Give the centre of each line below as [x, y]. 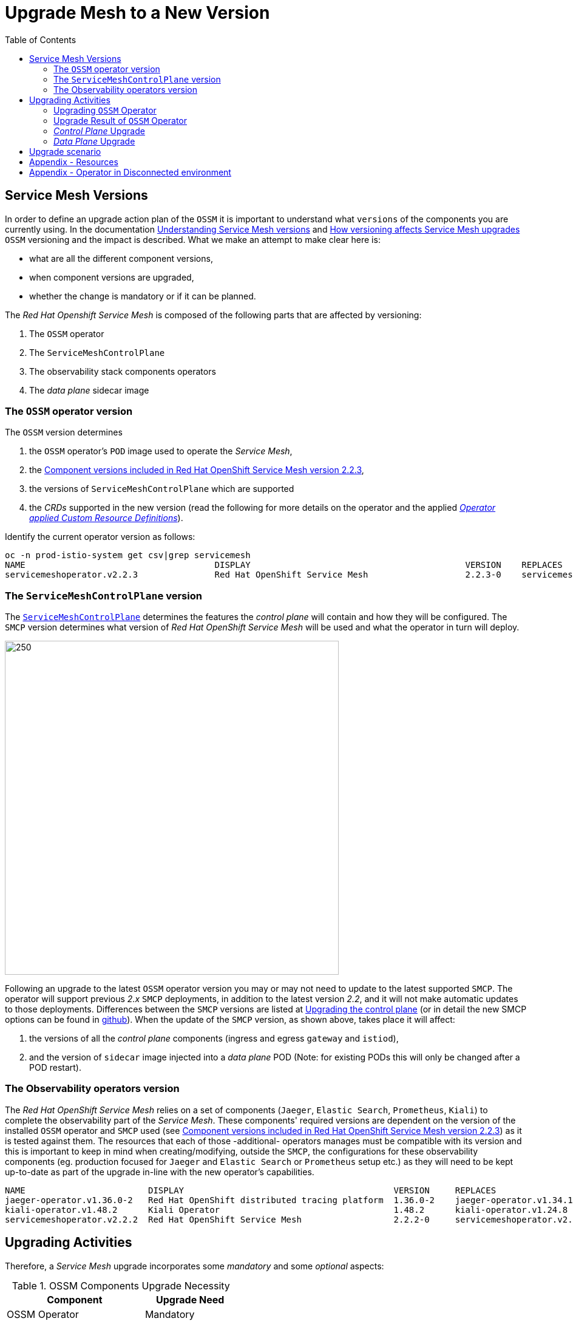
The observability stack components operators [123, 371]
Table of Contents [41, 39]
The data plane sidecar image [89, 390]
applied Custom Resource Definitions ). [106, 518]
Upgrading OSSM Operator [105, 110]
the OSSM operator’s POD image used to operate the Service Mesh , [161, 451]
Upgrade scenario [65, 151]
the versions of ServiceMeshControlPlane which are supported [162, 489]
